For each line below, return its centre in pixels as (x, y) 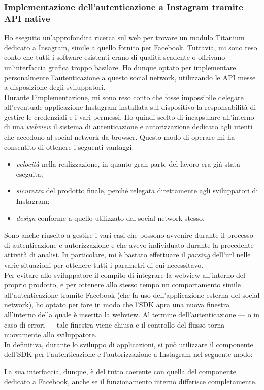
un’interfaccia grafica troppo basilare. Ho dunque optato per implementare (120, 67)
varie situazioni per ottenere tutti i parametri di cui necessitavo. (104, 265)
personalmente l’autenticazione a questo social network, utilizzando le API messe (130, 77)
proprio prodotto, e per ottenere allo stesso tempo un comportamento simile (123, 285)
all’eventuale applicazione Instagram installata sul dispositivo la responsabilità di (130, 107)
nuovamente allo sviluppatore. (51, 334)
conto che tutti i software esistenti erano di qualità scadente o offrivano (115, 57)
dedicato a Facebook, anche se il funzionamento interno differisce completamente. (130, 381)
